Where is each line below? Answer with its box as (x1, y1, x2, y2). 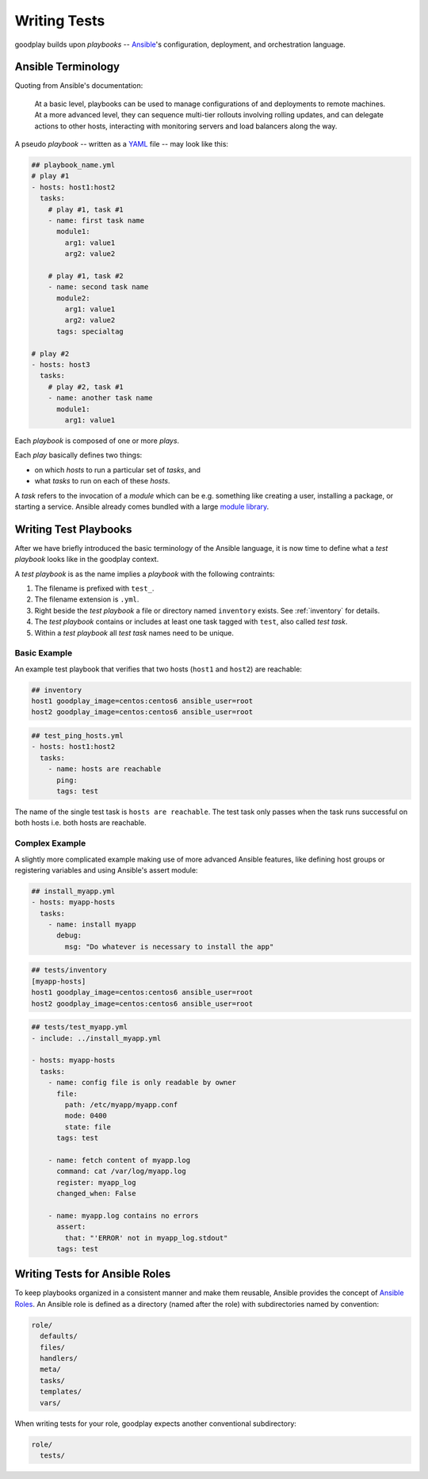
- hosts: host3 (31, 361, 90, 369)
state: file (64, 1122, 111, 1131)
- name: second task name (48, 282, 149, 292)
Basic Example (14, 648, 73, 659)
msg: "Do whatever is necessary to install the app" (64, 942, 274, 951)
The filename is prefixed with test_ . (34, 583, 155, 593)
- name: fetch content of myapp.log (48, 1156, 190, 1164)
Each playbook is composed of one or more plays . (14, 436, 180, 445)
